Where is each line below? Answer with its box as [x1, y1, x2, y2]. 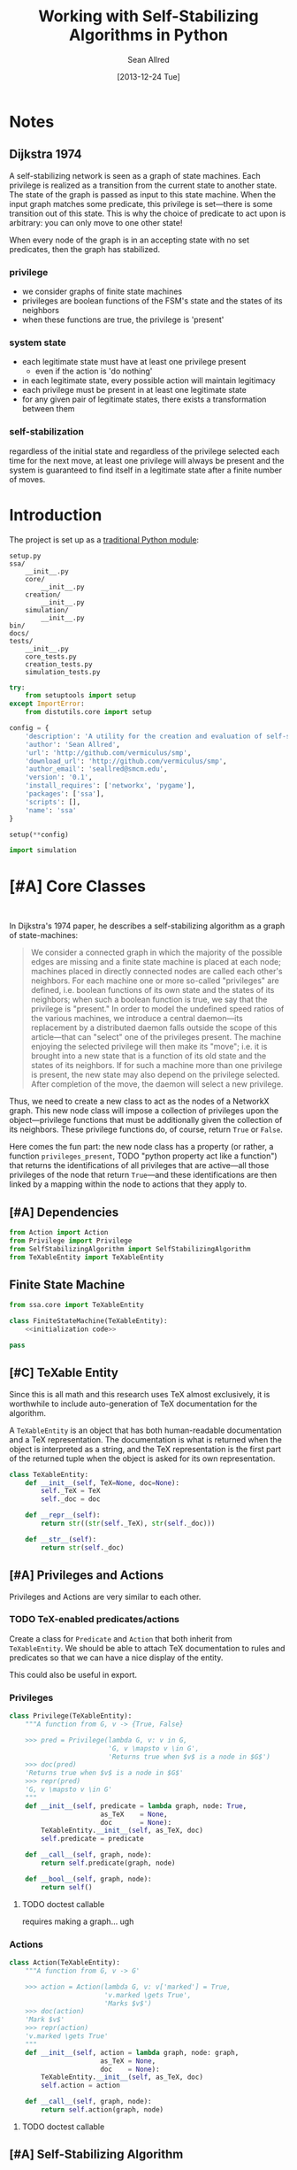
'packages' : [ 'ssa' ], [25, 789, 104, 798]
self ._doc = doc [41, 1495, 101, 1504]
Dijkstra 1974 [9, 147, 82, 162]
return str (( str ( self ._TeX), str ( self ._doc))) [41, 1520, 216, 1528]
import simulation [9, 846, 77, 855]
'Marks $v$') [103, 1998, 152, 2008]
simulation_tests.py [25, 667, 101, 676]
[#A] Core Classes [9, 876, 147, 896]
